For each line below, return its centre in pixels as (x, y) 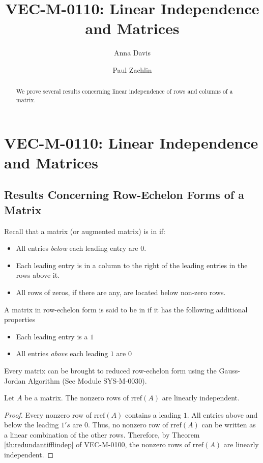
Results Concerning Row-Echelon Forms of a (124, 195)
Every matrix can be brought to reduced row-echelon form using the (110, 370)
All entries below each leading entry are (77, 248)
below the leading (32, 425)
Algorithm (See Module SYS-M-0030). (87, 380)
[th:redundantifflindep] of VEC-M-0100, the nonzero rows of (97, 444)
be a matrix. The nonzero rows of (77, 398)
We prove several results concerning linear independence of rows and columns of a (124, 91)
